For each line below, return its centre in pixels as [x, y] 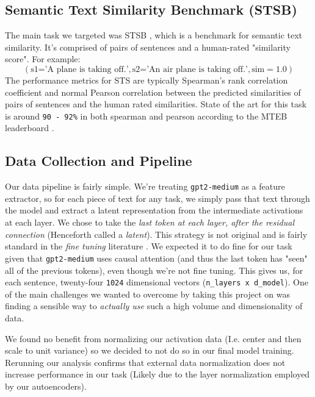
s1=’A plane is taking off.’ [80, 69]
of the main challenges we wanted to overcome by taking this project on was [147, 294]
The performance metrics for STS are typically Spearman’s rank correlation [147, 80]
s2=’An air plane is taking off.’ [190, 69]
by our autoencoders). [46, 386]
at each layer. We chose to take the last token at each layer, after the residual [150, 222]
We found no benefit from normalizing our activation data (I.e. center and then [153, 338]
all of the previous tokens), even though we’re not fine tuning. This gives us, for [154, 270]
